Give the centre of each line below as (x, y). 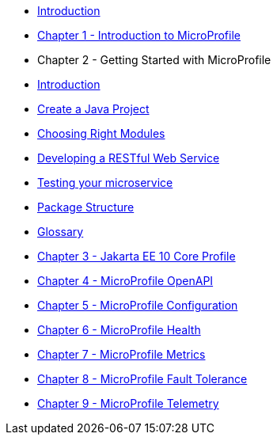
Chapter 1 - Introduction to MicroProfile (139, 35)
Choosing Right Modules (101, 133)
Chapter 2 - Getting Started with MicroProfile (154, 60)
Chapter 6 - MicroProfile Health (119, 330)
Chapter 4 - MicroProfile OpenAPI (125, 281)
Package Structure (86, 207)
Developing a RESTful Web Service (129, 158)
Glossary (61, 232)
